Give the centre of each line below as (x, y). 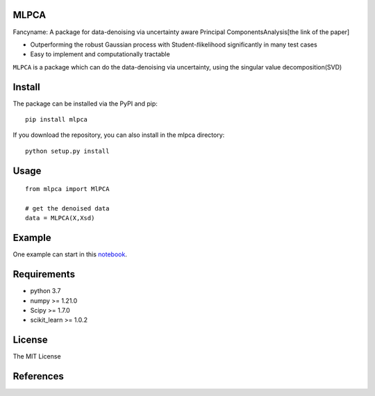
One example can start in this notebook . (70, 254)
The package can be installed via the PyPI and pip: (85, 104)
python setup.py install (67, 151)
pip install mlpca (57, 119)
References (38, 376)
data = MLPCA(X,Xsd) (60, 218)
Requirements (44, 274)
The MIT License (37, 356)
